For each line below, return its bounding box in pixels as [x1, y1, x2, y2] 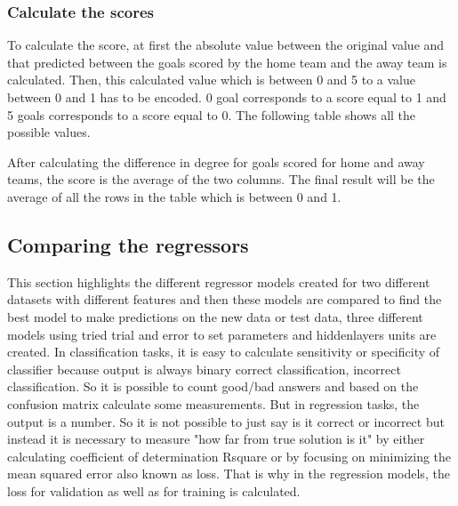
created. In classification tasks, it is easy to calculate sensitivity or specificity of [7, 342, 440, 361]
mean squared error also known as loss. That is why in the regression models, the [7, 464, 450, 483]
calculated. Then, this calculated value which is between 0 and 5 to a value [7, 70, 416, 89]
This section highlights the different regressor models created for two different [7, 272, 430, 291]
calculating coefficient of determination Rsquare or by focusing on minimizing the [7, 446, 452, 465]
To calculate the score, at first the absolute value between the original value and [7, 36, 445, 54]
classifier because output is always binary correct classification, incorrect [7, 359, 401, 378]
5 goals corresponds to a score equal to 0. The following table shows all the [7, 105, 416, 124]
